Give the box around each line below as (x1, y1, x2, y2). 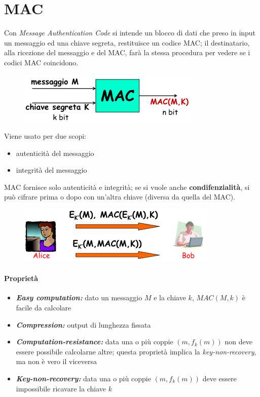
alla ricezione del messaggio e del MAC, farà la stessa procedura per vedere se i (4, 47, 250, 58)
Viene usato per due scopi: (4, 131, 86, 141)
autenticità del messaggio (16, 147, 94, 158)
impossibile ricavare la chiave (16, 383, 106, 393)
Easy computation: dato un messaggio (16, 292, 142, 303)
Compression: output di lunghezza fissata (16, 319, 151, 330)
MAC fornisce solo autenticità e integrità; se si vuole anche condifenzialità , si (4, 181, 250, 192)
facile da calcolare (16, 302, 71, 313)
